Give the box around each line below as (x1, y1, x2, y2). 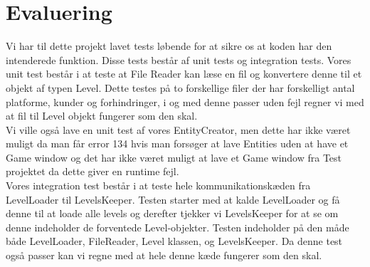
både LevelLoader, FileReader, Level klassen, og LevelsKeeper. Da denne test (6, 234, 343, 248)
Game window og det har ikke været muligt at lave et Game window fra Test (6, 150, 342, 164)
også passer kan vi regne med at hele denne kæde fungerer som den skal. (6, 248, 322, 263)
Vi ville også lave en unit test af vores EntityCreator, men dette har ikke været (6, 122, 351, 137)
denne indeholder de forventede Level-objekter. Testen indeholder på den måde (6, 219, 349, 234)
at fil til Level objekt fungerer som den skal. (6, 108, 198, 123)
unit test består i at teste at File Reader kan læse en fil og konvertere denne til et (6, 66, 362, 81)
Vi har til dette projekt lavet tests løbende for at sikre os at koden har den (6, 38, 332, 53)
